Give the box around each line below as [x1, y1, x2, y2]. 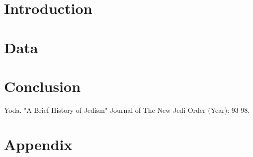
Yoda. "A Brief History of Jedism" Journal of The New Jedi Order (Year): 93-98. [4, 104, 250, 115]
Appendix [4, 134, 73, 154]
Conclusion [4, 76, 81, 96]
